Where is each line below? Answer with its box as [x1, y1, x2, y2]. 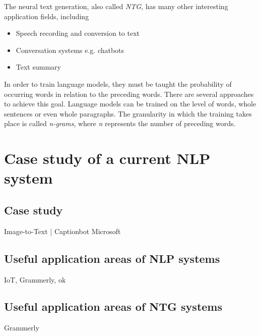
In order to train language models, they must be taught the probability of [4, 78, 232, 89]
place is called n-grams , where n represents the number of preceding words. [4, 118, 236, 129]
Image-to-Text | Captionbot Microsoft [4, 226, 121, 236]
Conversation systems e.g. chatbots [16, 44, 124, 55]
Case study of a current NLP [4, 148, 211, 169]
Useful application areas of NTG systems [4, 299, 222, 314]
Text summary [16, 62, 61, 72]
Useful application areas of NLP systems [4, 250, 220, 266]
